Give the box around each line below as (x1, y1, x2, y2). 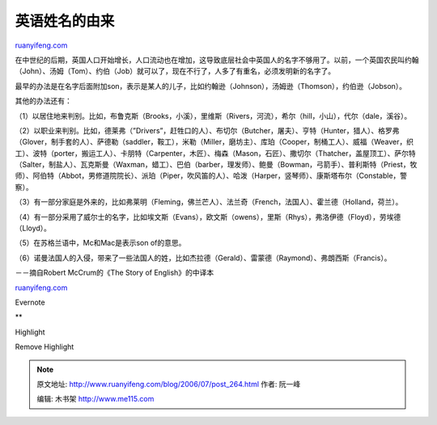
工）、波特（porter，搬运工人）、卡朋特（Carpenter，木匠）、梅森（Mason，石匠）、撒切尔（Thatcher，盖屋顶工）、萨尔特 (15, 148, 416, 158)
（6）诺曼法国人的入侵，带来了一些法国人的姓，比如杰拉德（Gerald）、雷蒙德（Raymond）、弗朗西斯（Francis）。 (15, 253, 392, 263)
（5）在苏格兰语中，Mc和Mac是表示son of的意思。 (15, 238, 186, 248)
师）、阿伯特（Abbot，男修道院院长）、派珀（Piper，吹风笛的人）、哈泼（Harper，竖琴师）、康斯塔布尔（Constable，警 (15, 170, 408, 181)
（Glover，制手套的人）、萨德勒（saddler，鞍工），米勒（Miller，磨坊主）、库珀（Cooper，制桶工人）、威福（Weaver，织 (15, 137, 414, 147)
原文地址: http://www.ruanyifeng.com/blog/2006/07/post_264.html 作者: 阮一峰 (36, 379, 301, 389)
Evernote (15, 297, 45, 307)
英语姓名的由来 (15, 12, 115, 30)
